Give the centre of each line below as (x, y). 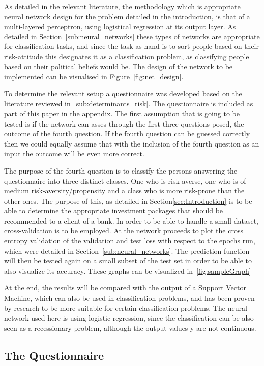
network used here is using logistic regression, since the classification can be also (129, 318)
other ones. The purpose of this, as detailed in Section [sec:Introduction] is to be (128, 200)
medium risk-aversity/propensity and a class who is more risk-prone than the (124, 191)
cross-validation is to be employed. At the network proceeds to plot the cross (124, 230)
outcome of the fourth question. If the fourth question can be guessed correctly (127, 133)
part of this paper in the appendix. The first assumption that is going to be (122, 113)
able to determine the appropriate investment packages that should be (114, 211)
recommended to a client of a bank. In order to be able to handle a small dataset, (131, 220)
